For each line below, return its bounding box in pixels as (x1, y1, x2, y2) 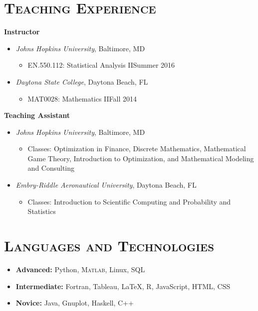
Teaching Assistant (4, 110, 70, 120)
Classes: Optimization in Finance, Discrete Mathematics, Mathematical (27, 143, 246, 154)
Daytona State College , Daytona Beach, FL (15, 76, 148, 87)
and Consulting (27, 163, 75, 173)
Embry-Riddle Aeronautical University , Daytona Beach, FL (15, 180, 197, 190)
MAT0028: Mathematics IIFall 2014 (27, 93, 137, 104)
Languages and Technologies (4, 235, 214, 256)
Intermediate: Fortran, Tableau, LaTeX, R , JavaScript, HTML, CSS (15, 281, 231, 291)
